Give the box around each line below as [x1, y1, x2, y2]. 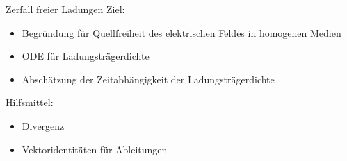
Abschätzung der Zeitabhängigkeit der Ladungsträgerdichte [22, 71, 275, 86]
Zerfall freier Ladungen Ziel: [6, 2, 125, 16]
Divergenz [22, 118, 65, 133]
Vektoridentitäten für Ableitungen [22, 142, 168, 156]
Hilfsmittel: [6, 95, 54, 110]
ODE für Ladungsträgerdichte [22, 49, 150, 63]
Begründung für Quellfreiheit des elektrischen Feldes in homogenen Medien [22, 25, 341, 40]
